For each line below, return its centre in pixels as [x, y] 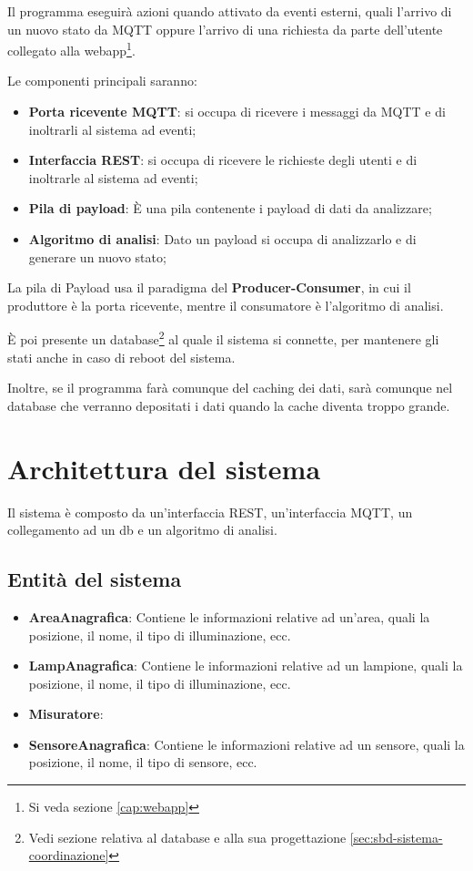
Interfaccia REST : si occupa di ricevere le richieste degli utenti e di [223, 160]
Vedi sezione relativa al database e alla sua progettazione [187, 837]
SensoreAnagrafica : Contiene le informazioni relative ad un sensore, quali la [247, 744]
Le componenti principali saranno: [102, 81]
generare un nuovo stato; [97, 256]
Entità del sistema [95, 579]
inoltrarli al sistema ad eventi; [112, 129]
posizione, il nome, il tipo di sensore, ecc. [143, 762]
